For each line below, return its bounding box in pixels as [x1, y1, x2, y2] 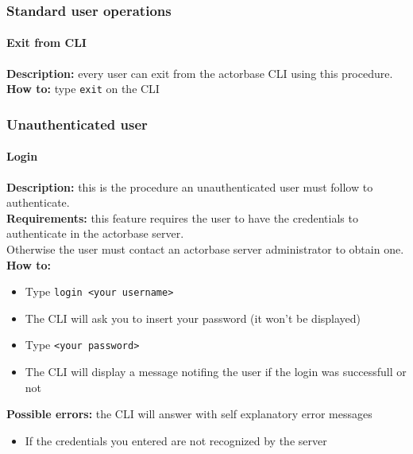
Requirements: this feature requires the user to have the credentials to [6, 209, 358, 226]
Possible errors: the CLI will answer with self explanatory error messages [6, 405, 372, 422]
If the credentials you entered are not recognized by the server [25, 432, 327, 448]
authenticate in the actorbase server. [6, 225, 184, 242]
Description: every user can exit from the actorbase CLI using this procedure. [6, 64, 393, 81]
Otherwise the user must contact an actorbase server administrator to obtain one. [6, 240, 404, 257]
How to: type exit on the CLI [6, 80, 160, 97]
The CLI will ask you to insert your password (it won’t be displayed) [25, 309, 361, 326]
